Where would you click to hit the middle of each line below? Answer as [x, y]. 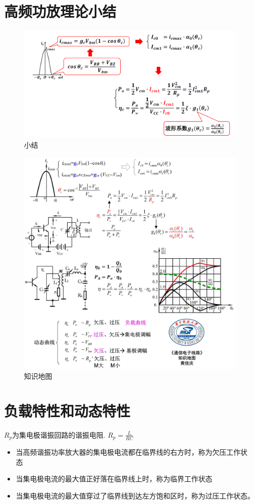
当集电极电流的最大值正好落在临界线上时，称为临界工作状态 [114, 479]
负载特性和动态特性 [67, 410]
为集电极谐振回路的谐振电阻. [59, 434]
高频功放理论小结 [60, 11]
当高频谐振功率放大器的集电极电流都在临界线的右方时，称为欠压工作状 [132, 452]
